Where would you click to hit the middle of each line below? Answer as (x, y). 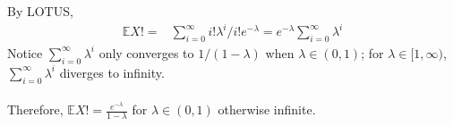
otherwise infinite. (267, 109)
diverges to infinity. (112, 72)
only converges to (146, 52)
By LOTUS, (40, 11)
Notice (25, 52)
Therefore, (35, 109)
